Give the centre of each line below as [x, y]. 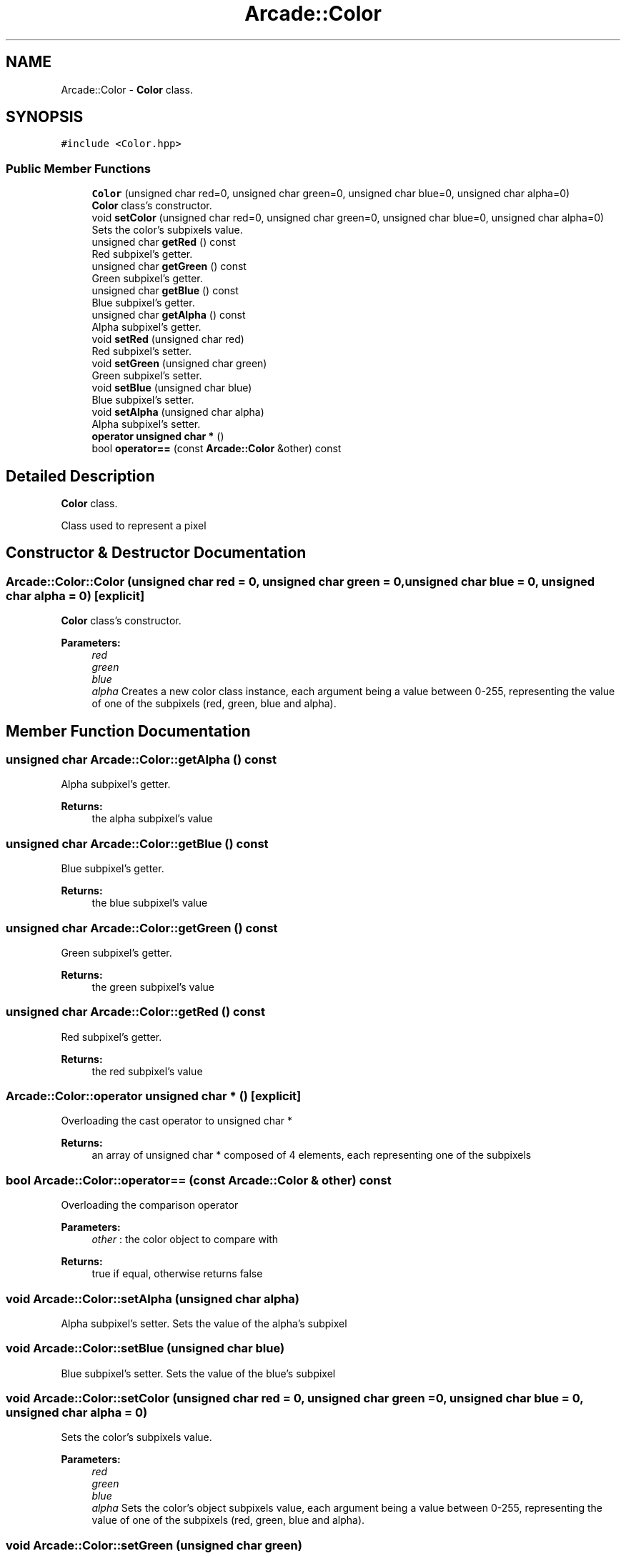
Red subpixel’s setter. [142, 351]
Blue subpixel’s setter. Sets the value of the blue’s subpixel [198, 1373]
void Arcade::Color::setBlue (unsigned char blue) [145, 1348]
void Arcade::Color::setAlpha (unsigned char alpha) [153, 1298]
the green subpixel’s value [153, 987]
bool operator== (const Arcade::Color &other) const [217, 449]
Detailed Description [80, 476]
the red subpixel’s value [147, 1071]
